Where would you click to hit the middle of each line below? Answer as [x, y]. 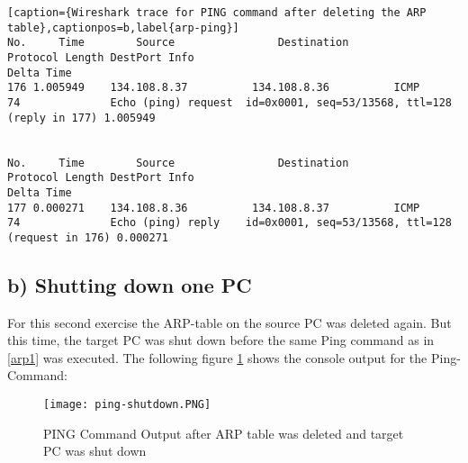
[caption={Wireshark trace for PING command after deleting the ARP [217, 13]
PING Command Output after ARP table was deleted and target [224, 433]
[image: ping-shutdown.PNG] [127, 405]
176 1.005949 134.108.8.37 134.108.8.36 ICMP [214, 88]
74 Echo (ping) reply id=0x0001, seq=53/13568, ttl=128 [229, 223]
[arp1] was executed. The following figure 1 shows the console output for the [217, 357]
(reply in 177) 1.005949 [81, 118]
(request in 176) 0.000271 [88, 237]
